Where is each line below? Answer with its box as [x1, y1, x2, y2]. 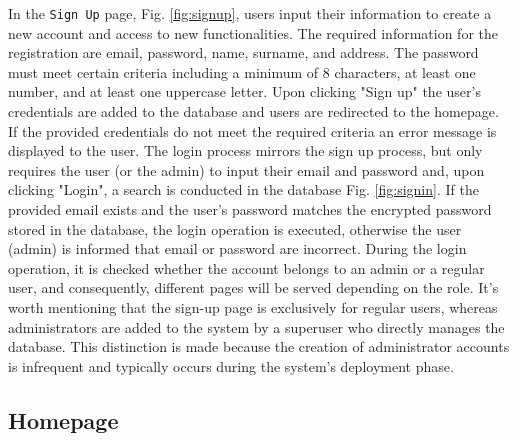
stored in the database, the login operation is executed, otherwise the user [8, 218, 462, 239]
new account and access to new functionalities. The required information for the [8, 22, 498, 43]
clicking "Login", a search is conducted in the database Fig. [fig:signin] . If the [8, 179, 479, 200]
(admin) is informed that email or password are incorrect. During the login [8, 238, 467, 259]
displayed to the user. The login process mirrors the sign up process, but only [8, 140, 483, 161]
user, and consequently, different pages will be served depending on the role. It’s [8, 277, 499, 298]
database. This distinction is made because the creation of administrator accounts [8, 336, 510, 357]
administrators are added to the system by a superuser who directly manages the [8, 316, 505, 337]
